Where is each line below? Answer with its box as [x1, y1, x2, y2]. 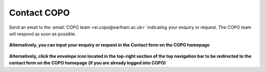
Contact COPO [9, 7, 70, 18]
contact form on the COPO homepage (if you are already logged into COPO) [9, 60, 166, 66]
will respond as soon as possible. [9, 31, 76, 36]
